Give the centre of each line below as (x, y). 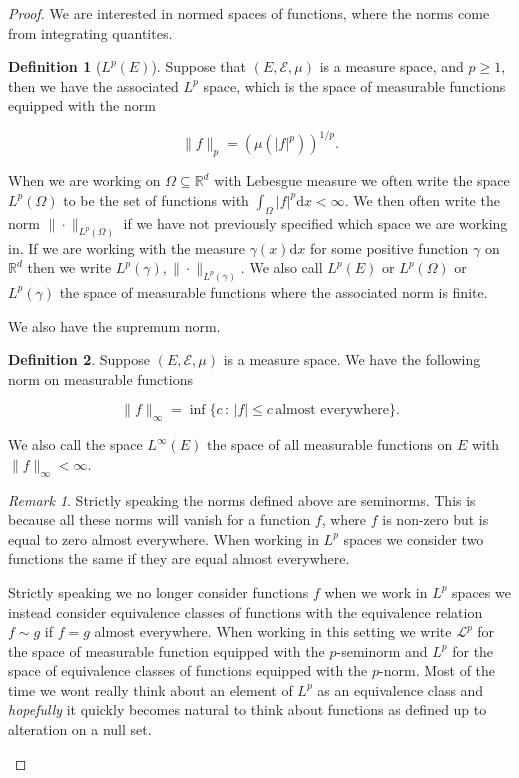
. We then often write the (422, 199)
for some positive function (389, 247)
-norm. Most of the (437, 670)
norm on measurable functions (100, 378)
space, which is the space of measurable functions (354, 85)
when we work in (376, 591)
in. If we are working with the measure (127, 247)
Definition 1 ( (55, 66)
